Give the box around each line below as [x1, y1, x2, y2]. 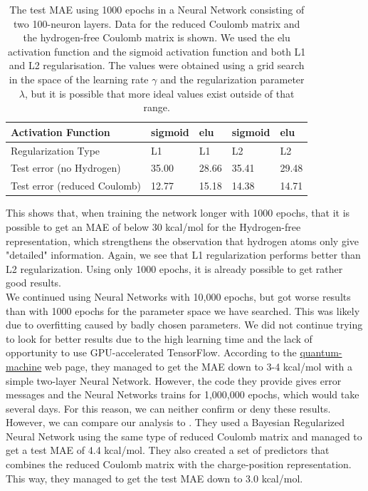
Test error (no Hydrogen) [11, 160, 121, 175]
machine [6, 358, 42, 373]
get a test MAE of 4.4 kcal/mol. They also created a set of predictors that [6, 443, 330, 458]
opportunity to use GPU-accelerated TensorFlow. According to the [6, 345, 297, 360]
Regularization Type [11, 143, 100, 157]
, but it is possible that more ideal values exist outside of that [25, 86, 295, 100]
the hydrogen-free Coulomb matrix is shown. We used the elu [23, 30, 290, 45]
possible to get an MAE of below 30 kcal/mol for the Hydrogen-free [6, 219, 301, 234]
